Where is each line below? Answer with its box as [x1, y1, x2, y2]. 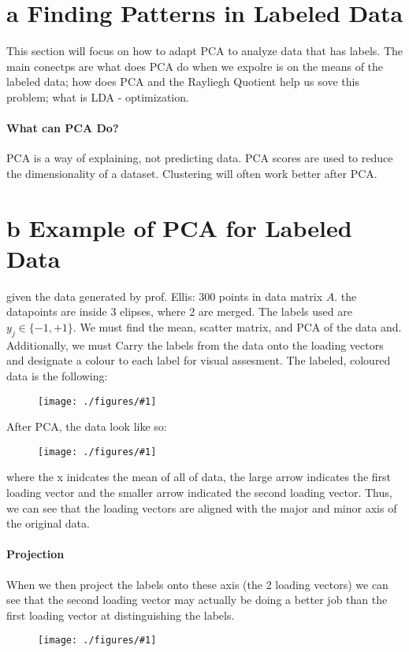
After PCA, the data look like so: [6, 418, 167, 435]
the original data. [6, 515, 90, 532]
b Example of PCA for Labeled [6, 211, 352, 243]
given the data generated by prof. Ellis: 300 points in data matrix [6, 287, 323, 304]
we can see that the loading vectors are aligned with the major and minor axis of [6, 499, 397, 516]
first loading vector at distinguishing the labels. [6, 606, 235, 623]
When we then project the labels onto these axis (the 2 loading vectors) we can [6, 576, 389, 592]
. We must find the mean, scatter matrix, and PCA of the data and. [73, 318, 402, 335]
